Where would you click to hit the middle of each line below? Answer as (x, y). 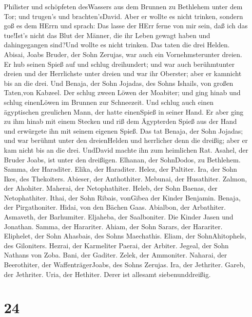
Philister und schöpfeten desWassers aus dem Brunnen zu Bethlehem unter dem (123, 6)
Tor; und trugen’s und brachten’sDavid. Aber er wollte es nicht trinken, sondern (124, 16)
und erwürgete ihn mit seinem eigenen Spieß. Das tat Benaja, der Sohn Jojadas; (124, 130)
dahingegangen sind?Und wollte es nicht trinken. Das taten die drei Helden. (117, 45)
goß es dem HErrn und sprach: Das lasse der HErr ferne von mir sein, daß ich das (126, 26)
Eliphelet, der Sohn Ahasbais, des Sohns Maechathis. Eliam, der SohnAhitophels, (125, 236)
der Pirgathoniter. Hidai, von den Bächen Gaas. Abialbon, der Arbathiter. (115, 207)
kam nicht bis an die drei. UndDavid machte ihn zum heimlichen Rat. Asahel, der (126, 149)
